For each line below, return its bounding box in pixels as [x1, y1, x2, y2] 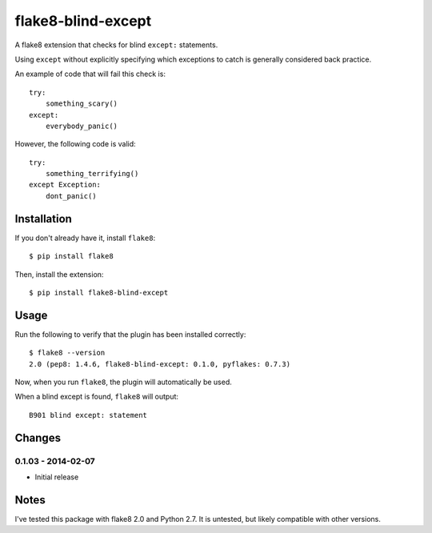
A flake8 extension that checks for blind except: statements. [14, 40, 218, 50]
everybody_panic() [45, 121, 118, 130]
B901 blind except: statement [29, 411, 148, 419]
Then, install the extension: [14, 269, 104, 279]
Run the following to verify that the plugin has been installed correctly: [14, 329, 246, 339]
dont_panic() [45, 191, 97, 200]
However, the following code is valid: [14, 139, 136, 149]
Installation [14, 212, 72, 226]
